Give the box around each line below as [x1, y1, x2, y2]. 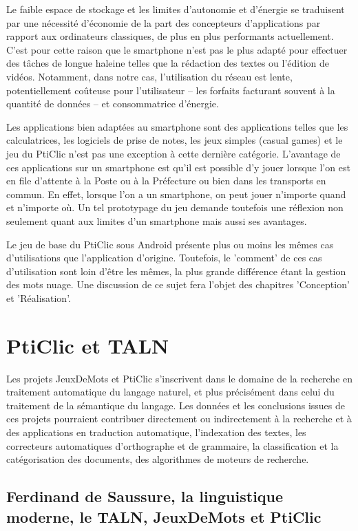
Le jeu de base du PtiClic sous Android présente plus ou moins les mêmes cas [6, 237, 334, 251]
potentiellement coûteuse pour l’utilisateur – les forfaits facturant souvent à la [6, 83, 335, 97]
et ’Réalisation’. [6, 290, 71, 305]
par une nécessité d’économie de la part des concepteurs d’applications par [6, 15, 321, 30]
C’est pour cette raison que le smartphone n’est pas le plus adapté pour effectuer [6, 42, 348, 56]
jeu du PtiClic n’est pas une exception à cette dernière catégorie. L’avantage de [6, 146, 341, 160]
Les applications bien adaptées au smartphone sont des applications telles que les [6, 119, 348, 133]
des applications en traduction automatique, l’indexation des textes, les [6, 424, 306, 439]
